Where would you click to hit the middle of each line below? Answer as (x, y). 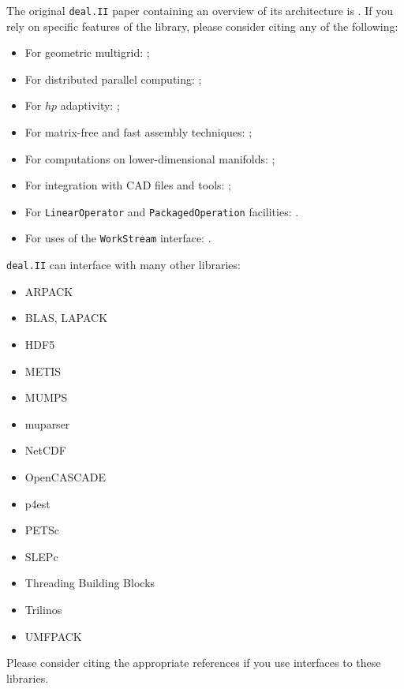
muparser (47, 423)
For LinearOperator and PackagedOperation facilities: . (162, 211)
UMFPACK (53, 636)
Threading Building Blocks (90, 583)
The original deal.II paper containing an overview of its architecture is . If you (200, 10)
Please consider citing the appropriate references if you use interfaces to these (194, 663)
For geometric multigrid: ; (87, 52)
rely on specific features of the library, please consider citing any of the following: (202, 26)
